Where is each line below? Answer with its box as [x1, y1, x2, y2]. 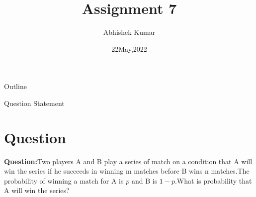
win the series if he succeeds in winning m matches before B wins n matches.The [4, 166, 250, 176]
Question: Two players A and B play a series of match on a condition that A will [4, 156, 253, 166]
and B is [131, 175, 158, 186]
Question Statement [4, 98, 65, 108]
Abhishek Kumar [103, 27, 156, 37]
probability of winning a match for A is [4, 175, 124, 186]
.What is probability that [174, 175, 252, 186]
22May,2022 [111, 43, 147, 54]
